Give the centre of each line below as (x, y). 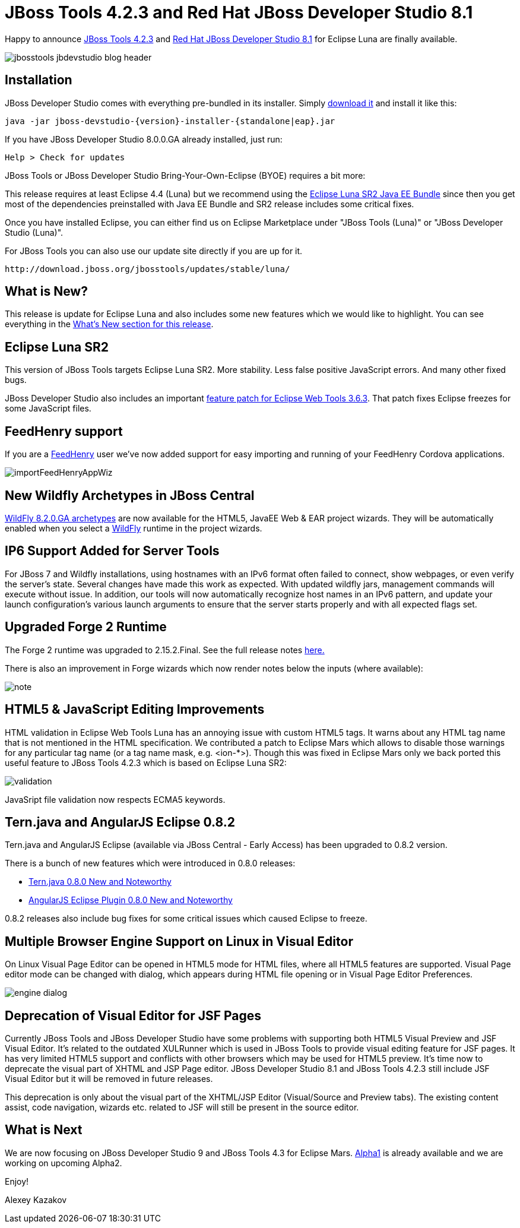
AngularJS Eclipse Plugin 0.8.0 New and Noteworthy (131, 900)
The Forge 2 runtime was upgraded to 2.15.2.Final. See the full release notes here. (165, 650)
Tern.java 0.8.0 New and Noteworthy (100, 882)
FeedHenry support (64, 431)
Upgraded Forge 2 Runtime (86, 627)
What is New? (46, 292)
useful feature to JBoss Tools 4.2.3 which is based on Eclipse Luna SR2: (146, 762)
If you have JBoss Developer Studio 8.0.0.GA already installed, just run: (144, 139)
